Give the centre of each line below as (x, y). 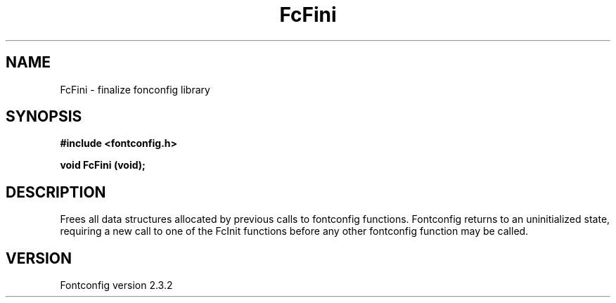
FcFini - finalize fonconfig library (135, 89)
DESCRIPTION (56, 192)
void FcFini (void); (103, 165)
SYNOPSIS (44, 117)
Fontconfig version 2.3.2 (116, 285)
